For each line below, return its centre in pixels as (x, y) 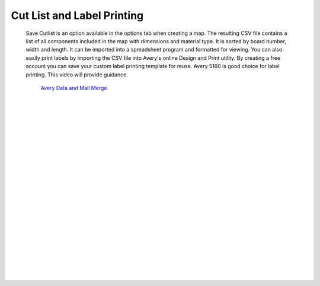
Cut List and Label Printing (77, 15)
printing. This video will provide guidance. (77, 75)
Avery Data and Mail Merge (74, 88)
